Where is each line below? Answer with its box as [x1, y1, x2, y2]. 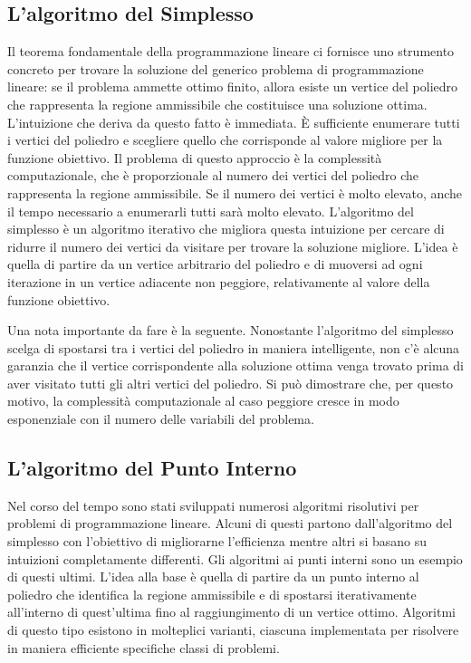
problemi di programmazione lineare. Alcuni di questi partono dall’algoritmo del [7, 514, 453, 533]
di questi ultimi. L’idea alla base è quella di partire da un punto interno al [7, 567, 419, 586]
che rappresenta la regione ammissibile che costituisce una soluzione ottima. [7, 94, 428, 113]
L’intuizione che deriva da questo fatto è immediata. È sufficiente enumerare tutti [7, 112, 460, 131]
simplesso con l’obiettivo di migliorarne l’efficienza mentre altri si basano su [7, 532, 427, 551]
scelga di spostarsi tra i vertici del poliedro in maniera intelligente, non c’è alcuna [7, 338, 460, 357]
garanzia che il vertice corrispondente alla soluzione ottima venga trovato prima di [7, 356, 464, 375]
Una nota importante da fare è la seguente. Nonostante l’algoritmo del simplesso [7, 321, 454, 340]
